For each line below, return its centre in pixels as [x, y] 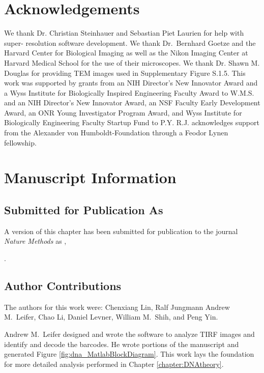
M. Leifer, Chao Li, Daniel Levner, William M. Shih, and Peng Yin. [111, 317]
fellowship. [20, 142]
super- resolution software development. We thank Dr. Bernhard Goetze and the [130, 42]
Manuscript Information [90, 177]
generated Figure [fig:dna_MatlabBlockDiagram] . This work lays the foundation [129, 354]
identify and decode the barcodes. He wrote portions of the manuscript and [122, 344]
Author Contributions [63, 285]
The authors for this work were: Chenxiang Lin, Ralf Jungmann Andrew [117, 307]
